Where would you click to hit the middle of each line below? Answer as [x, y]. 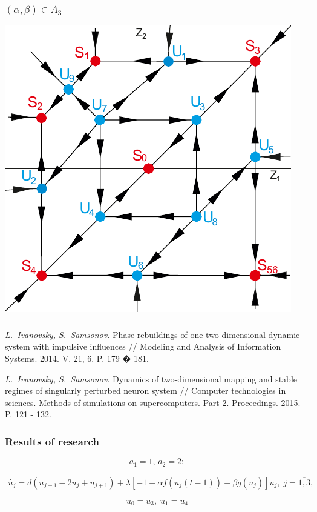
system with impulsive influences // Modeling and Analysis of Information [143, 346]
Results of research [52, 441]
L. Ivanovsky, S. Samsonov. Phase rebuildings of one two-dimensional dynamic [152, 334]
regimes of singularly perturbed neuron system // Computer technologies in [145, 391]
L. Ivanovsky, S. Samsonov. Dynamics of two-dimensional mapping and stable [151, 378]
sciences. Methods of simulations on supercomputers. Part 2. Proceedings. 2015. [153, 402]
